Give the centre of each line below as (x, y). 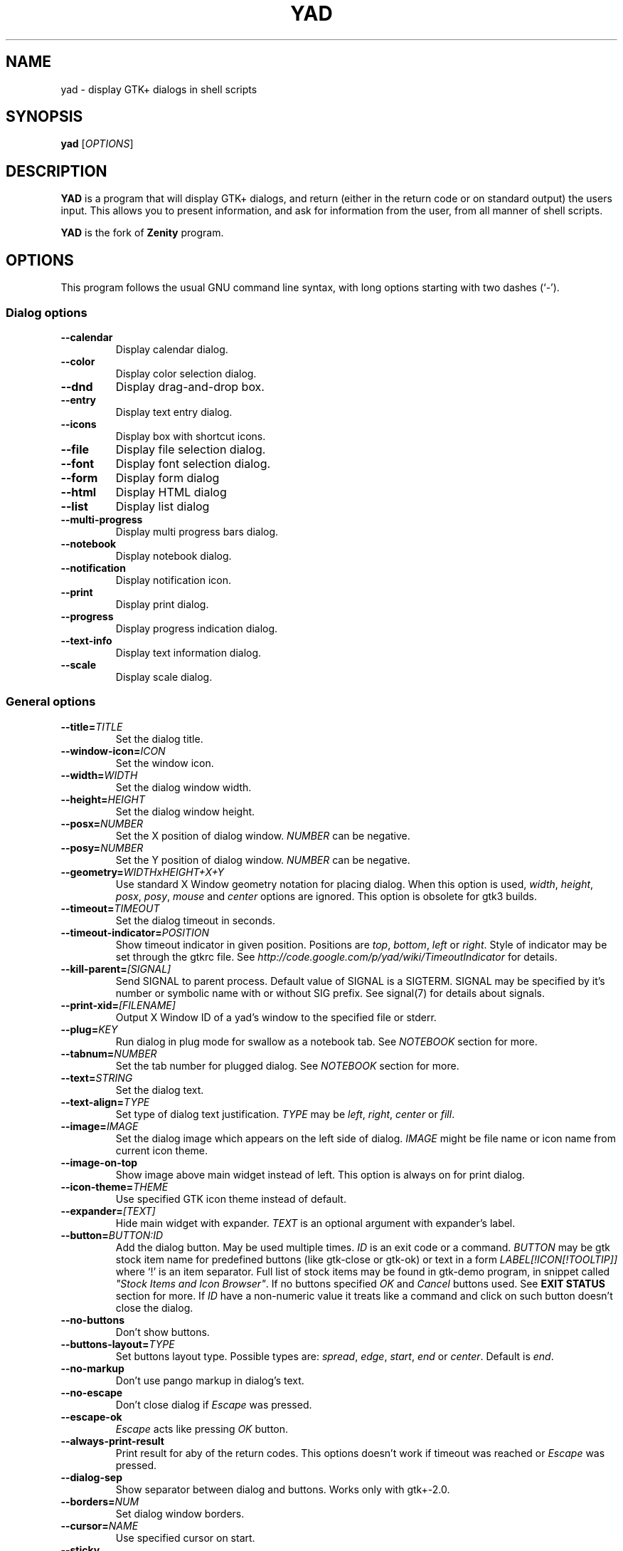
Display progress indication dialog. (197, 628)
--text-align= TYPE (105, 1102)
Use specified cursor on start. (185, 1537)
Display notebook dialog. (174, 555)
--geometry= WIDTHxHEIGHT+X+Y (143, 872)
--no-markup (92, 1368)
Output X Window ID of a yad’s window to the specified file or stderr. (276, 1017)
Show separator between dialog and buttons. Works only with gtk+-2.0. (283, 1489)
